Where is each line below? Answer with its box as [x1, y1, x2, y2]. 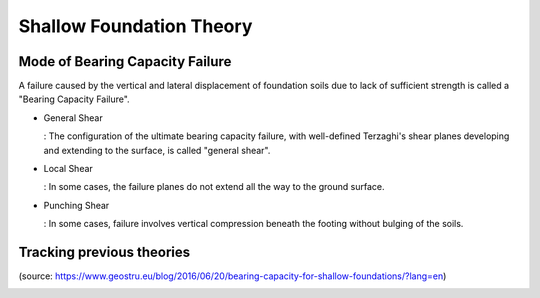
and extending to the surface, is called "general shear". [43, 144, 271, 156]
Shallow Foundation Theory [18, 15, 253, 37]
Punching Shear [43, 199, 110, 211]
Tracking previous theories [18, 244, 191, 260]
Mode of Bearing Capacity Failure [18, 53, 232, 70]
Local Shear [43, 163, 94, 175]
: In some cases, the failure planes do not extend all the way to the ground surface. [43, 181, 385, 193]
